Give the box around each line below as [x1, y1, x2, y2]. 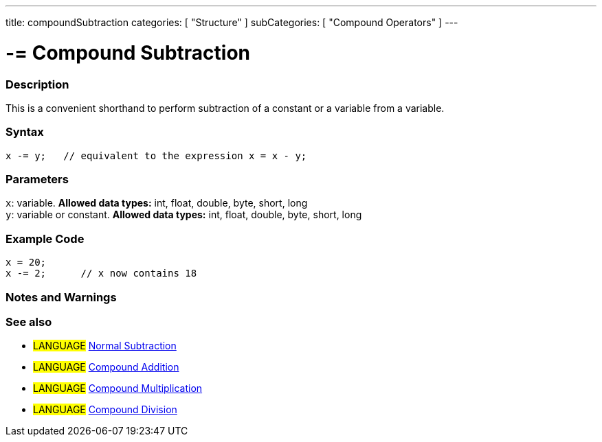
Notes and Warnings [5, 290, 117, 304]
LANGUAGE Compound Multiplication [33, 382, 203, 395]
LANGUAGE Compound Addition [33, 361, 179, 373]
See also [5, 314, 52, 329]
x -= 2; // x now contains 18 [5, 268, 197, 279]
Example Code [5, 231, 85, 246]
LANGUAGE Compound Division [33, 404, 177, 416]
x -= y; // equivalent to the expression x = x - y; [5, 150, 307, 161]
